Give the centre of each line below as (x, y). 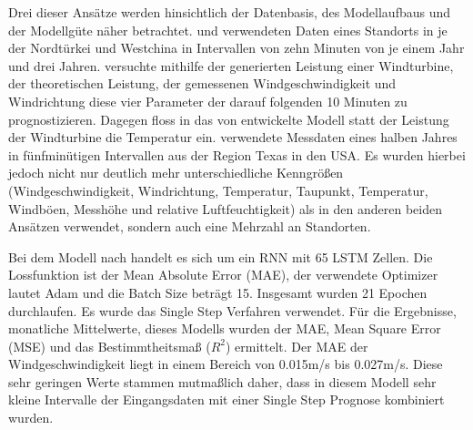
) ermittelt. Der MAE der (297, 346)
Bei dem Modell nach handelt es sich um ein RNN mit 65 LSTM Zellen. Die (221, 256)
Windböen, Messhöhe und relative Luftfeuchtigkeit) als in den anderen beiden (225, 208)
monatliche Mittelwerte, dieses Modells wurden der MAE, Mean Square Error (225, 328)
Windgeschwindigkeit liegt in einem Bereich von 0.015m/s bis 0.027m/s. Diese (226, 364)
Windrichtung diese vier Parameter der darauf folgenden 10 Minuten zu (208, 101)
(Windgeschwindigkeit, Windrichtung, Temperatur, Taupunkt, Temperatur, (218, 190)
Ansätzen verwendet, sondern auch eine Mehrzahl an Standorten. (190, 226)
